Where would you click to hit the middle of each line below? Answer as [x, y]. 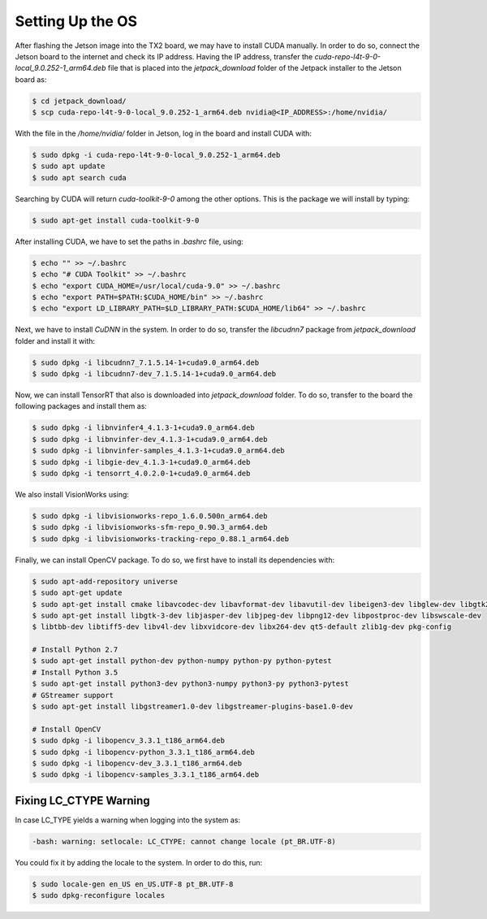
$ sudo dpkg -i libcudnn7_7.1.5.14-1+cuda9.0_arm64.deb [146, 362]
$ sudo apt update [69, 166]
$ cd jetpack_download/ [80, 101]
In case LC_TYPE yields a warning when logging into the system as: [128, 820]
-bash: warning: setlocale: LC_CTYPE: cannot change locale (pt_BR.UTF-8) [184, 841]
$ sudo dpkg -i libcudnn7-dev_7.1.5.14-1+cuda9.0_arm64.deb [154, 374]
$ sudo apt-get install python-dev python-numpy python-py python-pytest [182, 661]
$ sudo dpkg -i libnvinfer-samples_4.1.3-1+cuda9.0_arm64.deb [158, 451]
